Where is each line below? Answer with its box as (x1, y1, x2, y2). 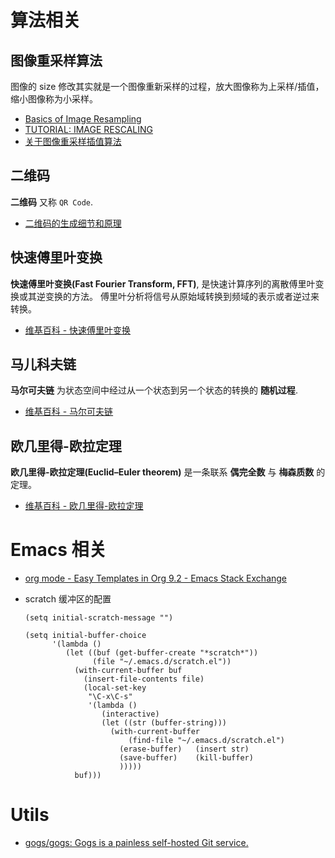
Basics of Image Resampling (24, 113, 142, 125)
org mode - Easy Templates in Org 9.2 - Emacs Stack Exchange (24, 572, 288, 585)
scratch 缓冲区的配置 (24, 593, 112, 605)
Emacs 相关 (10, 539, 107, 561)
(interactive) (101, 709, 160, 720)
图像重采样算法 (10, 52, 103, 69)
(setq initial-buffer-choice (24, 631, 147, 641)
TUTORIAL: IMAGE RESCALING (24, 124, 153, 135)
